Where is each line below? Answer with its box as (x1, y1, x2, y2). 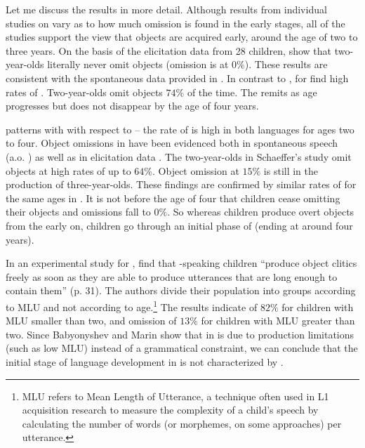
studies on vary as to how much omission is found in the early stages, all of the (6, 15, 345, 30)
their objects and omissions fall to (6, 204, 151, 219)
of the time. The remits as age (187, 84, 317, 99)
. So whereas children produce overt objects (167, 204, 354, 219)
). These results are (244, 57, 328, 72)
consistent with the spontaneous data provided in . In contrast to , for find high (6, 70, 349, 85)
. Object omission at (152, 163, 239, 178)
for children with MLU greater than (201, 313, 355, 328)
